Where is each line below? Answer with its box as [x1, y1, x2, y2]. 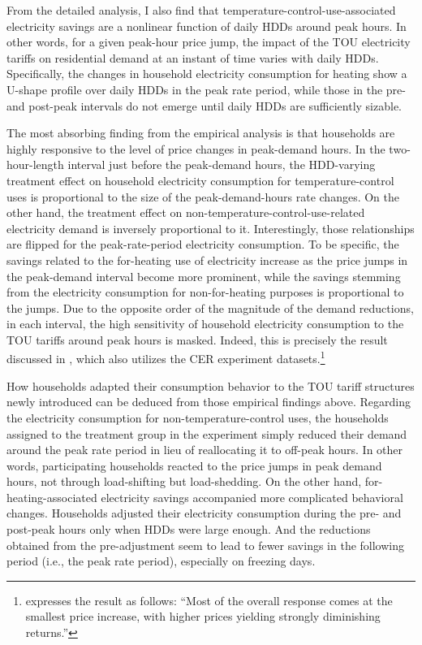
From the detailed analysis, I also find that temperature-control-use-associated [6, 2, 396, 18]
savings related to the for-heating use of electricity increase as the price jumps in [6, 251, 408, 268]
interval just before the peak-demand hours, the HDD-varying [67, 156, 376, 173]
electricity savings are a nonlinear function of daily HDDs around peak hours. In [6, 17, 407, 34]
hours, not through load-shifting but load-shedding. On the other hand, [6, 473, 362, 490]
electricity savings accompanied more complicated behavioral [101, 488, 403, 505]
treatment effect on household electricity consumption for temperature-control [6, 171, 394, 188]
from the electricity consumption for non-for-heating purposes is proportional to [6, 284, 404, 301]
